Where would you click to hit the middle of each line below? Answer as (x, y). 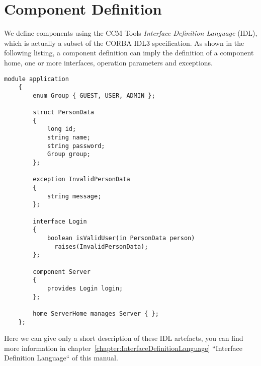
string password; (76, 146)
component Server (62, 272)
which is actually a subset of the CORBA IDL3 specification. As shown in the (124, 43)
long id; (62, 129)
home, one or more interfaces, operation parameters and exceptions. (109, 62)
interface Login (60, 221)
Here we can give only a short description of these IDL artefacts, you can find (124, 338)
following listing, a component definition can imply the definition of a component (129, 53)
